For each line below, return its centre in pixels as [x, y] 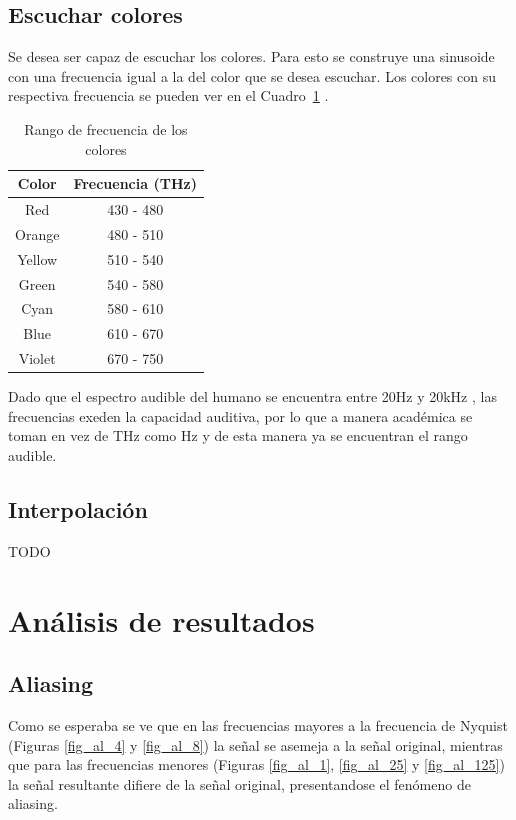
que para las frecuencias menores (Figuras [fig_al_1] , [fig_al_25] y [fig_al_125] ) [256, 764]
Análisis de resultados [161, 619]
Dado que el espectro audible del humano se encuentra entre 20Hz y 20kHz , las [252, 396]
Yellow [37, 258]
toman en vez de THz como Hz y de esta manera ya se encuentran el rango [238, 435]
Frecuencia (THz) [135, 183]
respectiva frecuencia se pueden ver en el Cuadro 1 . [168, 95]
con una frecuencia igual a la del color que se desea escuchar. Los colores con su [252, 75]
